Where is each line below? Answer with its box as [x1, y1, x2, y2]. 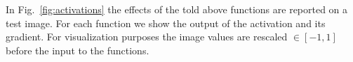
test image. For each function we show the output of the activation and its [6, 15, 326, 30]
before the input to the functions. [6, 42, 149, 57]
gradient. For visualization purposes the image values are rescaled [6, 29, 288, 44]
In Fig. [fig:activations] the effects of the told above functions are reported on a [6, 2, 348, 16]
